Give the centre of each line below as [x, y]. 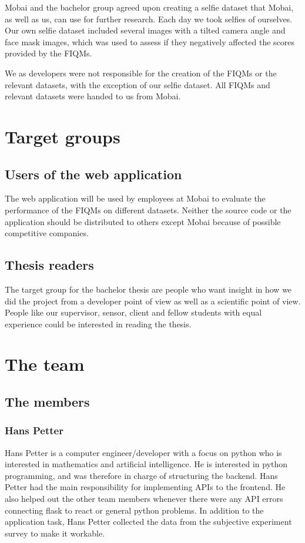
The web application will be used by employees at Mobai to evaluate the [135, 198]
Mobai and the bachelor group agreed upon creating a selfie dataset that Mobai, [149, 7]
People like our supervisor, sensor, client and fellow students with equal [133, 312]
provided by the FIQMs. [48, 53]
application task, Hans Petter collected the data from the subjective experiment [148, 522]
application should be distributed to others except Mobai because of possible [143, 221]
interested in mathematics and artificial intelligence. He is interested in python [146, 464]
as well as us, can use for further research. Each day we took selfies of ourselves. [149, 19]
